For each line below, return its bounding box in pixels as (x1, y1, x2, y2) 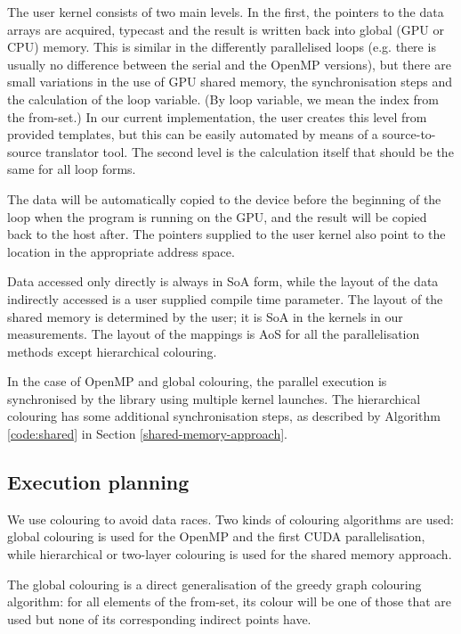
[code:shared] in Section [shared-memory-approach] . (7, 424, 287, 443)
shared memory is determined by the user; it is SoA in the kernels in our (7, 307, 403, 325)
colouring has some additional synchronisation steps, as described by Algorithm (7, 407, 441, 425)
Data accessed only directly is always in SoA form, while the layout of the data (7, 272, 439, 291)
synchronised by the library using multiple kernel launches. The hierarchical (7, 389, 421, 408)
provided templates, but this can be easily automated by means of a (7, 125, 378, 144)
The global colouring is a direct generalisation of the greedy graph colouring (7, 574, 422, 593)
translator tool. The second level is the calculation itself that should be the (44, 142, 454, 161)
